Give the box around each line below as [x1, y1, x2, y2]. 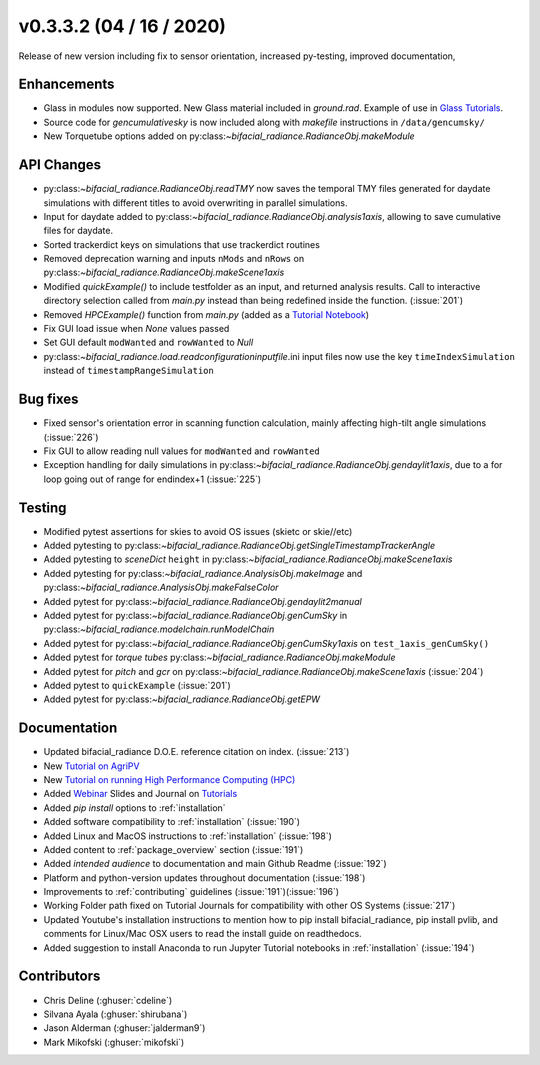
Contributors [18, 968, 101, 985]
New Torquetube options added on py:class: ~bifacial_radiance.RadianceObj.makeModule [43, 130, 415, 142]
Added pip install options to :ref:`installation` [43, 801, 226, 814]
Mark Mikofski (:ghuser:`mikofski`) [43, 1036, 185, 1048]
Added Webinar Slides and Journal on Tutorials [43, 788, 238, 800]
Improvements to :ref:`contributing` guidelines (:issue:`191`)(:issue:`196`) [43, 886, 340, 898]
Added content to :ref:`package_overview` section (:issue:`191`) [43, 843, 304, 855]
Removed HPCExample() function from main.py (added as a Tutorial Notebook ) [43, 308, 370, 320]
